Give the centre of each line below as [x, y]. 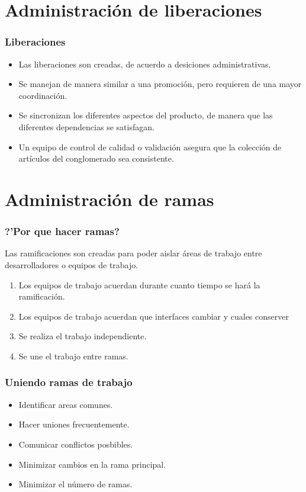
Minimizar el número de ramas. [75, 484]
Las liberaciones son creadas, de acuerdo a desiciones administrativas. [145, 64]
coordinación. [43, 95]
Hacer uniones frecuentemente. [74, 424]
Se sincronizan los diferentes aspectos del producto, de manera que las [146, 115]
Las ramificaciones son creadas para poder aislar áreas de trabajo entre [133, 253]
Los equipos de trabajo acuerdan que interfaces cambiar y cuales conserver [154, 316]
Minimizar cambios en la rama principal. [92, 464]
